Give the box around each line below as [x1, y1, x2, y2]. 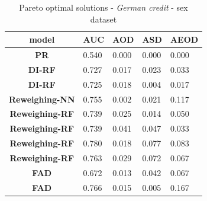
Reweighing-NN [9, 92, 75, 105]
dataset [90, 12, 117, 25]
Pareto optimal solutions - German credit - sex [19, 1, 188, 13]
